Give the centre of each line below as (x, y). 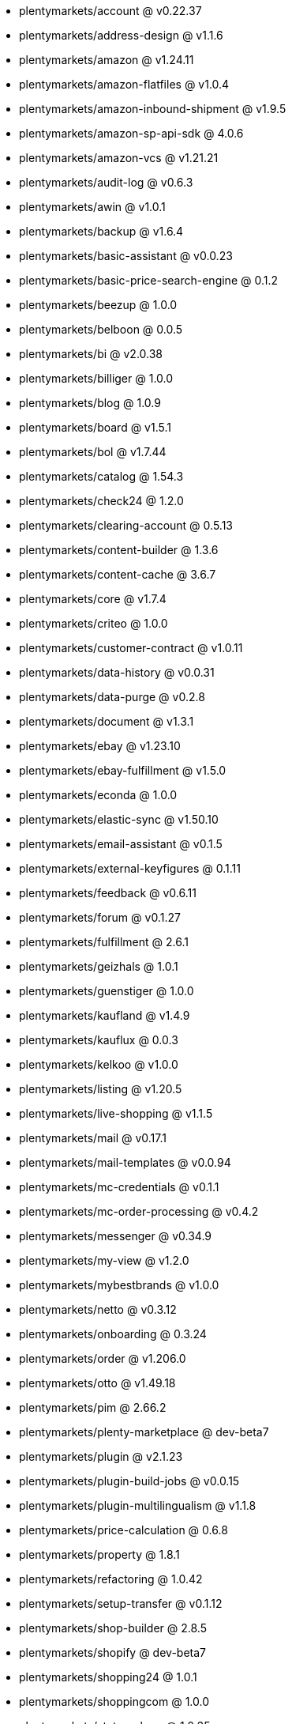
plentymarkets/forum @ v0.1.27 (100, 917)
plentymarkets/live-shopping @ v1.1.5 (116, 1113)
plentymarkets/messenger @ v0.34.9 (116, 1236)
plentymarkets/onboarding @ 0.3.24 (113, 1334)
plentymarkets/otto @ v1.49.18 (97, 1383)
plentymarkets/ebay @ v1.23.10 (100, 746)
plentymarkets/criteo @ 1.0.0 (94, 623)
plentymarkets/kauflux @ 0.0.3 (99, 1040)
